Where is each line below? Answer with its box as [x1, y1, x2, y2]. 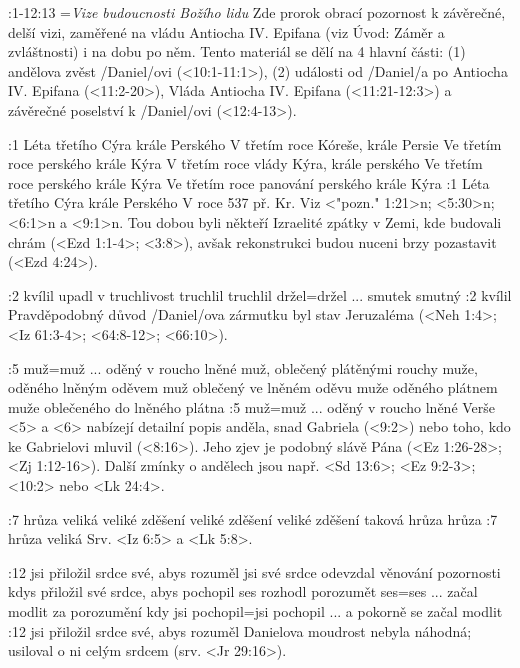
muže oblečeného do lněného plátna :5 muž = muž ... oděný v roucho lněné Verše [8, 396, 496, 417]
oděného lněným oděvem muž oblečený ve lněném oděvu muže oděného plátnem [8, 377, 498, 398]
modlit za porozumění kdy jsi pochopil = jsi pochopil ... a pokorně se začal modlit [8, 601, 503, 622]
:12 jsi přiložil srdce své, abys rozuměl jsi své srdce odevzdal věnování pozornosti [8, 561, 501, 582]
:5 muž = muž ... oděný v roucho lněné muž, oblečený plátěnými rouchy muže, [8, 357, 478, 378]
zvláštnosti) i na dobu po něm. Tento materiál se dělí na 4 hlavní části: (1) [8, 41, 466, 62]
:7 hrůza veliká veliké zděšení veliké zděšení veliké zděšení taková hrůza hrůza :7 [8, 508, 498, 529]
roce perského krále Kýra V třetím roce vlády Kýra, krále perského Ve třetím [8, 153, 483, 174]
